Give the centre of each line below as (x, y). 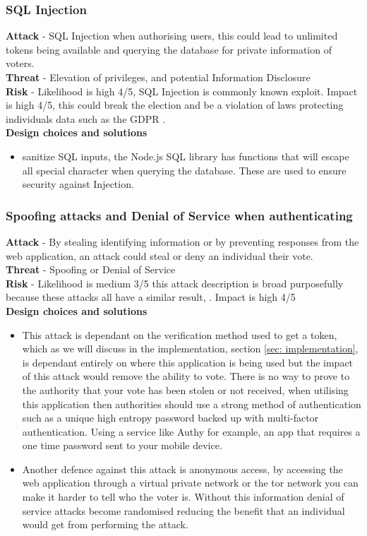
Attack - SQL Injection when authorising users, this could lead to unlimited (172, 36)
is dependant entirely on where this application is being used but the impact (188, 362)
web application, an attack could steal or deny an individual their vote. (160, 255)
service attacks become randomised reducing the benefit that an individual (183, 510)
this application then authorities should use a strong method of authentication (192, 404)
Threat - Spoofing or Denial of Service (91, 269)
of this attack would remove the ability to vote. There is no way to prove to (186, 376)
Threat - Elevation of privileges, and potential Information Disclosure (158, 77)
